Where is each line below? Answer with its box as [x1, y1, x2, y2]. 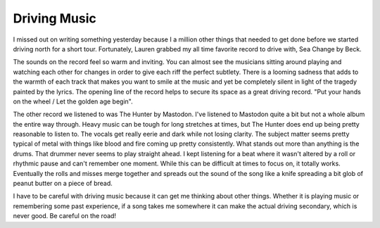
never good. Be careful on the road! [13, 212, 116, 220]
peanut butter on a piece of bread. [13, 179, 113, 188]
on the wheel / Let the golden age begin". [13, 97, 133, 106]
